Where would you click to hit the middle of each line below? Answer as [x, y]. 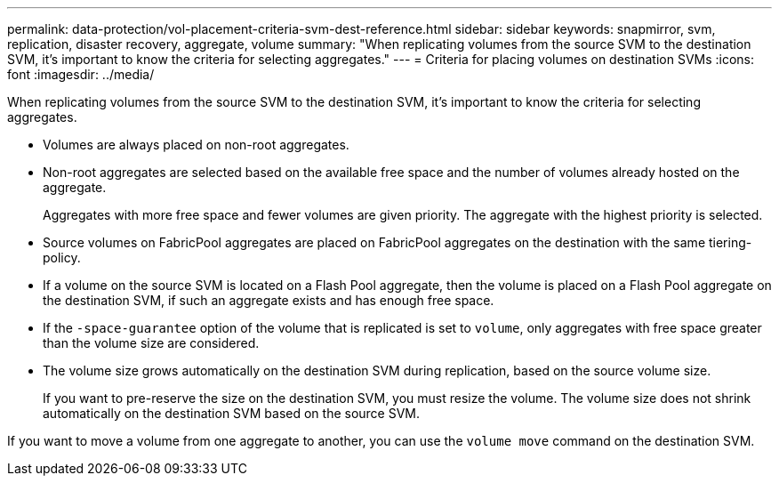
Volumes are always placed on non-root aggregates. [196, 145]
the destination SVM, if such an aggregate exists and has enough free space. [269, 300]
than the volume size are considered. [151, 343]
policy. [62, 258]
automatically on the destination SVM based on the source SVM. [232, 413]
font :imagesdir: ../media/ [81, 74]
